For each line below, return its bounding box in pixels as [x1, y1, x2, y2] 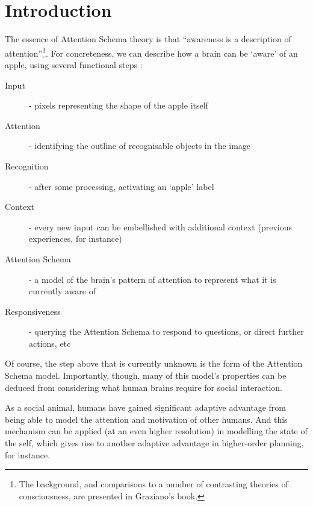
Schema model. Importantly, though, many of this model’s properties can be [5, 369, 287, 382]
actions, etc [29, 337, 71, 349]
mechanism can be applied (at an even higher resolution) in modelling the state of [5, 425, 308, 437]
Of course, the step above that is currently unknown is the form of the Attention [5, 357, 303, 370]
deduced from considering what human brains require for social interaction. [5, 381, 282, 393]
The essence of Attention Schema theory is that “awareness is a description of [5, 33, 291, 45]
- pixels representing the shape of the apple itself [29, 99, 208, 112]
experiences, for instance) [29, 232, 122, 245]
